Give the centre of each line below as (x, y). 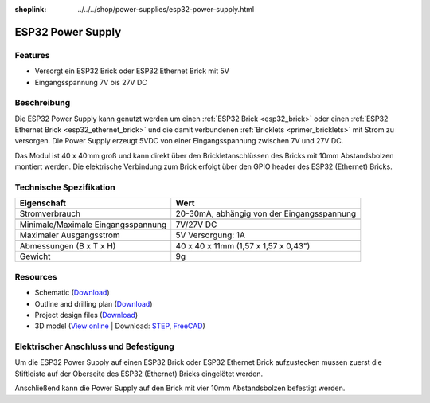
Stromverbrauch (50, 213)
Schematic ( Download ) (72, 293)
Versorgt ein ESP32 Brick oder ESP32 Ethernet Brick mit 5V (132, 71)
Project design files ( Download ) (86, 315)
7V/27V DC (196, 225)
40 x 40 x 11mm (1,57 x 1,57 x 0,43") (243, 246)
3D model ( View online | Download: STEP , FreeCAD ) (120, 326)
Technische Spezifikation (65, 187)
